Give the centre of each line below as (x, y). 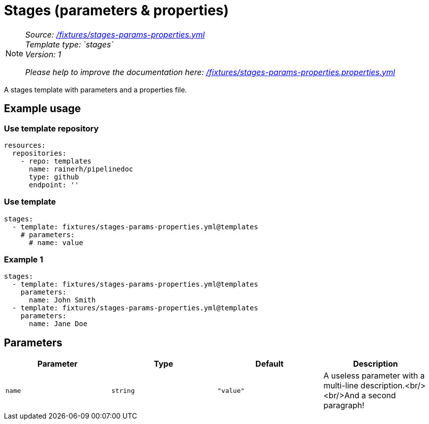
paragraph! (344, 405)
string (123, 390)
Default (269, 364)
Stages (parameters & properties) (116, 10)
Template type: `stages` (69, 44)
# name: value (56, 242)
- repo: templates (56, 161)
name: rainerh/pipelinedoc (81, 169)
